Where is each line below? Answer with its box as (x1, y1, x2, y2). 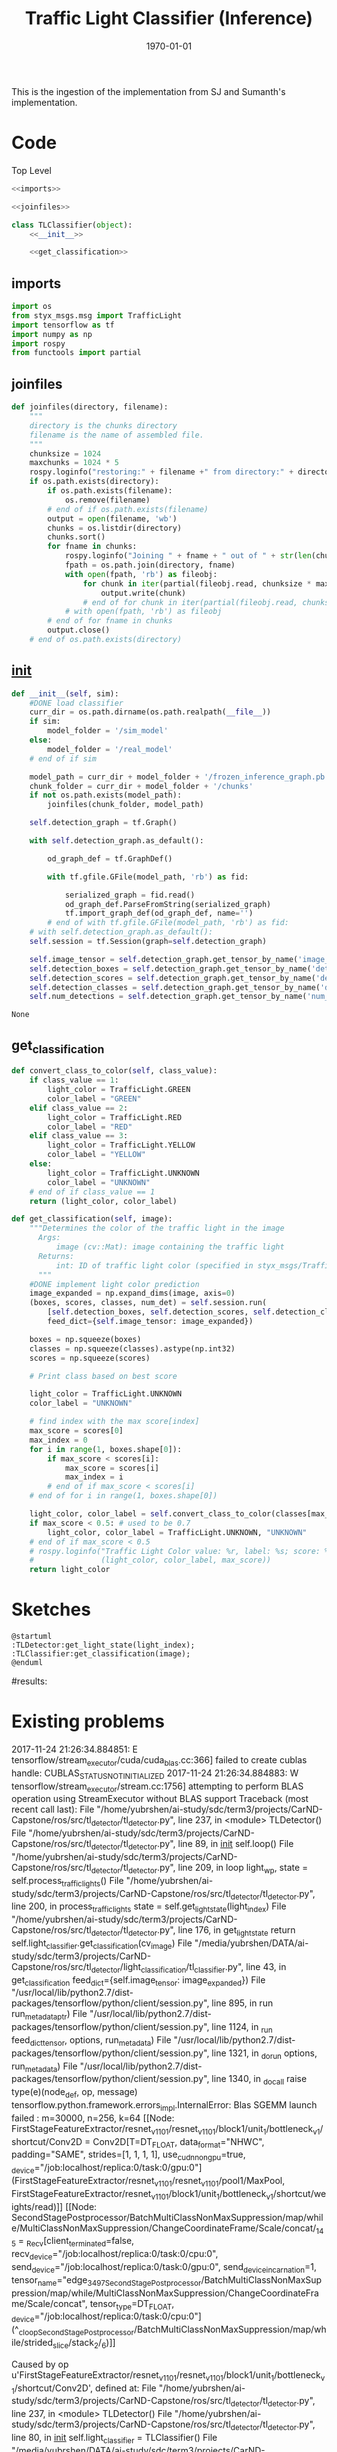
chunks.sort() (47, 532, 106, 542)
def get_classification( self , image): (11, 1214, 173, 1224)
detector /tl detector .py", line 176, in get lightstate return (90, 1924, 296, 1939)
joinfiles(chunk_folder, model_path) (47, 800, 204, 810)
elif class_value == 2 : (29, 1103, 129, 1113)
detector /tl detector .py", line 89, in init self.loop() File (90, 1838, 294, 1852)
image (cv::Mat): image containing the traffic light (55, 1242, 285, 1252)
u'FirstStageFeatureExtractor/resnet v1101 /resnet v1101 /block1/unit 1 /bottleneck (11, 2368, 321, 2383)
